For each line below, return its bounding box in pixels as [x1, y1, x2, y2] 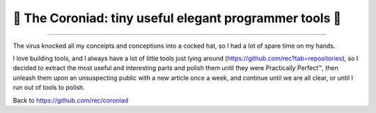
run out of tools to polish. [13, 83, 85, 92]
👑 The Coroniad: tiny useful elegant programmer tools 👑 [13, 10, 342, 26]
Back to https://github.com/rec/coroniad [13, 96, 129, 104]
